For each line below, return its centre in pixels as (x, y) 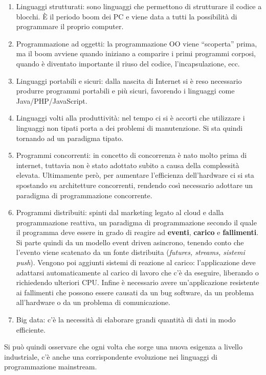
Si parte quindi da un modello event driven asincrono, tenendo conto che (130, 242)
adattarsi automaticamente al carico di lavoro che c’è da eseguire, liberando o (137, 272)
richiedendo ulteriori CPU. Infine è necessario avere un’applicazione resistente (138, 282)
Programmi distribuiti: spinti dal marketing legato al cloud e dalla (120, 212)
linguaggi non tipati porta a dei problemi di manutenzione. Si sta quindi (129, 127)
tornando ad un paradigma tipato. (70, 138)
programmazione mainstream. (51, 367)
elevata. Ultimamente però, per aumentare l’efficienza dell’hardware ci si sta (135, 175)
